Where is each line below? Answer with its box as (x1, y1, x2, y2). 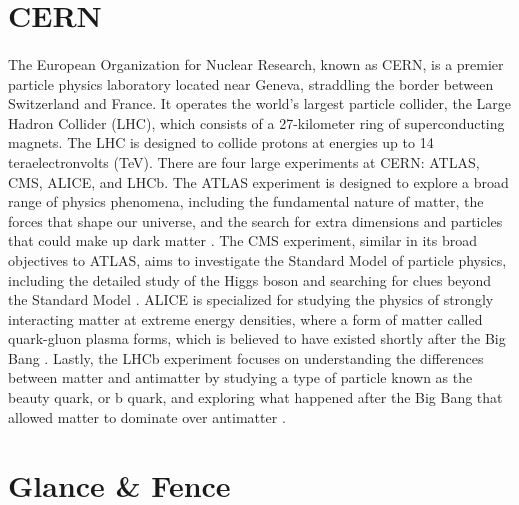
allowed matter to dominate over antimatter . (8, 406, 286, 427)
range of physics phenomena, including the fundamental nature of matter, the (8, 191, 484, 212)
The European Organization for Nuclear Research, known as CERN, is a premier (8, 53, 504, 74)
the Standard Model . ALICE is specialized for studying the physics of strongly (8, 289, 494, 310)
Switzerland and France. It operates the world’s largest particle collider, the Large (8, 93, 511, 114)
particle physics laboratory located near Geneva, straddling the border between (8, 73, 494, 94)
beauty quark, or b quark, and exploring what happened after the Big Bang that (8, 387, 503, 408)
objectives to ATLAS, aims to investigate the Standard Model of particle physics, (8, 249, 507, 270)
